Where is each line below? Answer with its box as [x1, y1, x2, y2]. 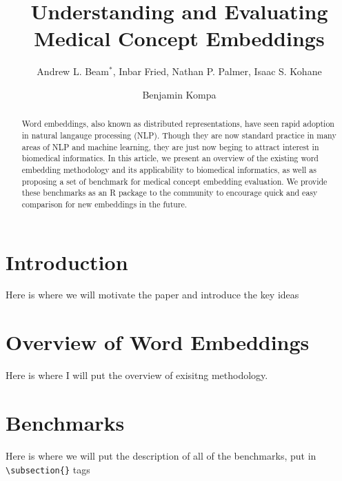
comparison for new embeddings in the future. [21, 198, 188, 209]
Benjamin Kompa [142, 87, 217, 101]
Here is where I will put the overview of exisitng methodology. [6, 368, 268, 382]
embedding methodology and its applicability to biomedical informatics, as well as [21, 163, 316, 175]
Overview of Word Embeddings [6, 328, 310, 356]
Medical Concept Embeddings [34, 24, 325, 52]
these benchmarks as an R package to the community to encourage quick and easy [21, 187, 318, 198]
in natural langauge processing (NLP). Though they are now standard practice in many [21, 129, 336, 141]
